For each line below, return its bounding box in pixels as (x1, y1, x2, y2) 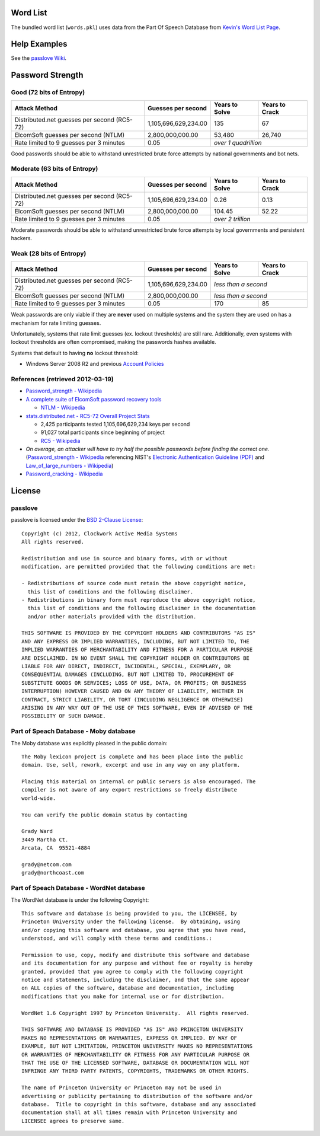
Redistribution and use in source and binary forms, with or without (21, 555, 228, 561)
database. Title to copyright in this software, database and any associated (21, 1100, 256, 1108)
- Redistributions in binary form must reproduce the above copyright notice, (21, 596, 256, 603)
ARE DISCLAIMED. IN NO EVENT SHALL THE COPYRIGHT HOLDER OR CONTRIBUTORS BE (21, 655, 250, 661)
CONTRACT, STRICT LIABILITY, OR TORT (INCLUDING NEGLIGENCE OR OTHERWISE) (21, 696, 244, 703)
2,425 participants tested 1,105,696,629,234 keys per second (40, 420, 190, 427)
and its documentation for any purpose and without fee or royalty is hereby (21, 960, 253, 966)
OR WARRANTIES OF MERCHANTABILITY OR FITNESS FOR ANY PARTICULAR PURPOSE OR (21, 1051, 250, 1058)
